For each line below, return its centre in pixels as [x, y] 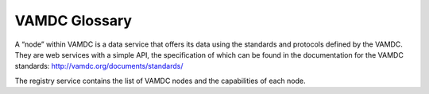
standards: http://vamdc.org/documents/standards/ [99, 66]
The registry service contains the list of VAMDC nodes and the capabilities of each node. [160, 81]
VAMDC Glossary [73, 21]
